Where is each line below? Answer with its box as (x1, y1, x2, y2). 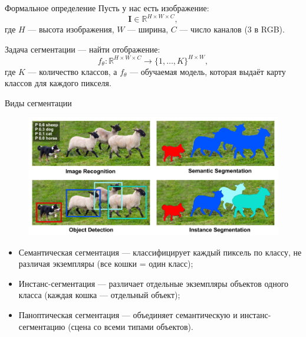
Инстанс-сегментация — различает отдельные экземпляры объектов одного (18, 277, 289, 289)
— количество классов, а (28, 65, 117, 77)
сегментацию (18, 320, 65, 332)
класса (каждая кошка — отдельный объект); (18, 289, 180, 301)
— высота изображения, (28, 23, 114, 35)
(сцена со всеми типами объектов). (68, 320, 193, 332)
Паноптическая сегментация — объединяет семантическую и (18, 308, 238, 320)
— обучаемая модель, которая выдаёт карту (130, 65, 286, 77)
